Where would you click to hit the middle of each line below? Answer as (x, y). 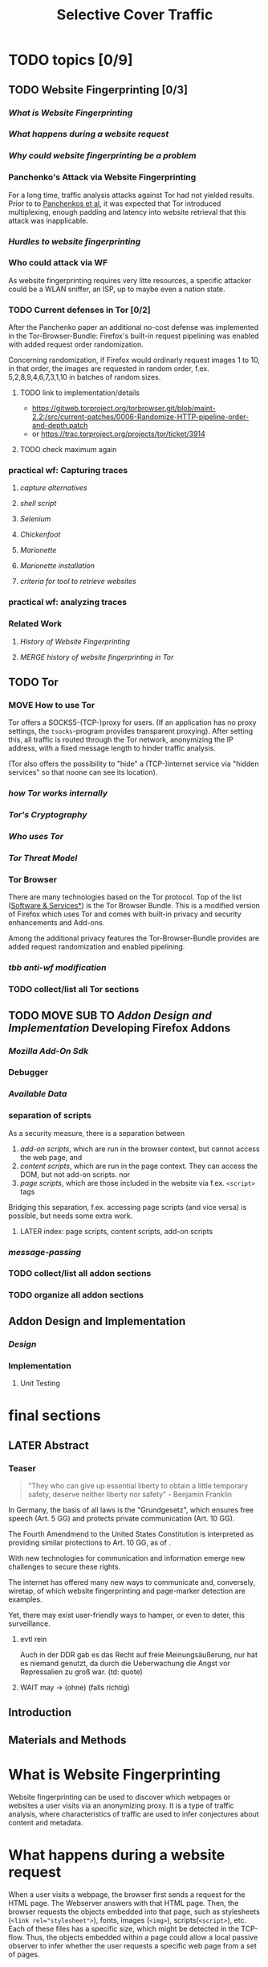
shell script (38, 504)
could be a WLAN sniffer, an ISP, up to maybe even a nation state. (117, 289)
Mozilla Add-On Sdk (49, 1051)
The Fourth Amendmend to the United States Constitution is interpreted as (131, 1533)
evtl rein (33, 1639)
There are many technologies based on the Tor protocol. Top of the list (125, 897)
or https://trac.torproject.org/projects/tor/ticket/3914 (119, 434)
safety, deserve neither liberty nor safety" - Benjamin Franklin (130, 1494)
